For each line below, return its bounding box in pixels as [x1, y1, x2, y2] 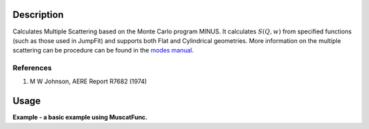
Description [12, 9, 64, 20]
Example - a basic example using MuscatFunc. [12, 113, 148, 121]
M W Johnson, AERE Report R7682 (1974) [29, 77, 147, 85]
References [12, 63, 52, 73]
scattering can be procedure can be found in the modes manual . [12, 46, 194, 55]
